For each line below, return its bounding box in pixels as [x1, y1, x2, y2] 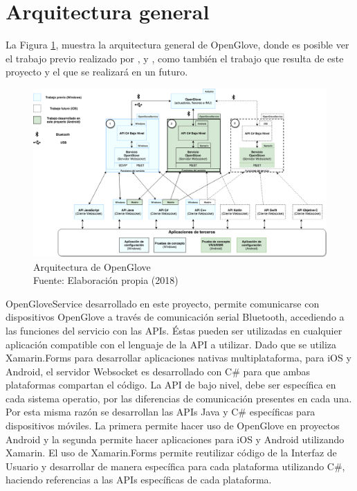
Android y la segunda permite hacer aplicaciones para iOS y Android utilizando [6, 431, 345, 446]
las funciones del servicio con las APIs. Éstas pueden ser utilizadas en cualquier [6, 323, 342, 337]
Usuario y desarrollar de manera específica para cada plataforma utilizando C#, [6, 458, 345, 473]
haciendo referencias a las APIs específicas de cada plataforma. [6, 472, 272, 487]
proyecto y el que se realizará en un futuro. [6, 64, 188, 79]
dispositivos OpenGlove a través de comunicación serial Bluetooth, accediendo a [6, 310, 345, 324]
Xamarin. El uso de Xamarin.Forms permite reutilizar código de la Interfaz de [6, 445, 337, 460]
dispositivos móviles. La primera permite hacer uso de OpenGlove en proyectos [6, 418, 340, 433]
